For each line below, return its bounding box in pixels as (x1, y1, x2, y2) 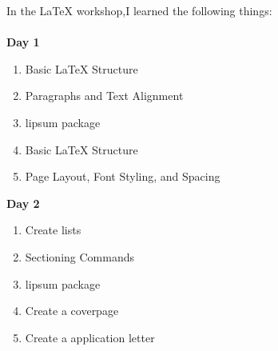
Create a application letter (25, 329, 155, 345)
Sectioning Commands (25, 248, 134, 265)
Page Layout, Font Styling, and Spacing (25, 168, 220, 185)
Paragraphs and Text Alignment (25, 87, 184, 104)
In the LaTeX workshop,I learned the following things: (6, 2, 272, 18)
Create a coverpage (25, 302, 119, 319)
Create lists (25, 221, 81, 238)
